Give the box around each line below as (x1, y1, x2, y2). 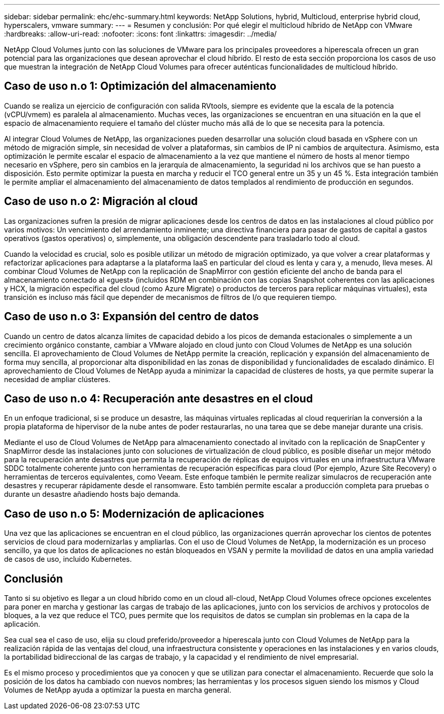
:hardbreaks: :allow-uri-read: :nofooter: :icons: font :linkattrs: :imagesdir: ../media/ (4, 29, 277, 38)
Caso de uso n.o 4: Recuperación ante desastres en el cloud (4, 392, 313, 405)
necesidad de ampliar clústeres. (4, 375, 110, 384)
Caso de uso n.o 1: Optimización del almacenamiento (4, 80, 277, 93)
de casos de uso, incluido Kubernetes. (4, 555, 132, 564)
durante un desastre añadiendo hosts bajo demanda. (4, 490, 180, 499)
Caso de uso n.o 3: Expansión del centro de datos (4, 310, 259, 323)
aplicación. (4, 620, 41, 629)
